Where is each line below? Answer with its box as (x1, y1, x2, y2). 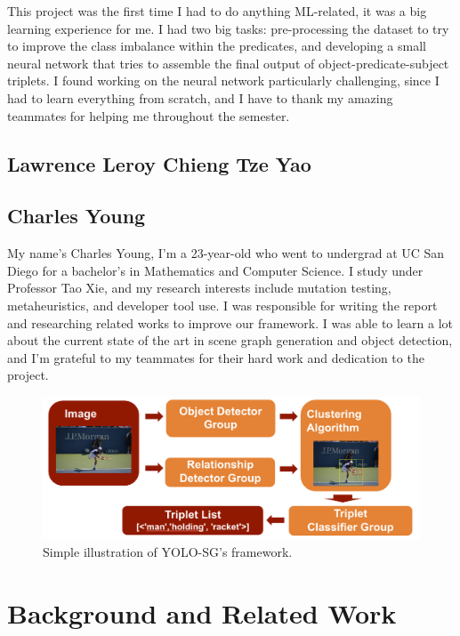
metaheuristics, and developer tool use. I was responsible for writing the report (7, 295, 438, 314)
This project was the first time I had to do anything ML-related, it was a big (7, 2, 427, 20)
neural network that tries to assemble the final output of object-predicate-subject (7, 53, 449, 72)
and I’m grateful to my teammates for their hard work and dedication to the (7, 348, 424, 366)
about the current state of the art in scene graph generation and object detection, (7, 331, 453, 350)
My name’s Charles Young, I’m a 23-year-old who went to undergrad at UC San (7, 244, 445, 262)
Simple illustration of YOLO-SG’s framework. (43, 542, 293, 560)
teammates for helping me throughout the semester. (7, 106, 290, 125)
